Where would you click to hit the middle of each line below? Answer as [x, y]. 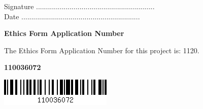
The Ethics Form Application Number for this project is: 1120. [102, 50]
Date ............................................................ [72, 16]
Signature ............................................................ [79, 6]
